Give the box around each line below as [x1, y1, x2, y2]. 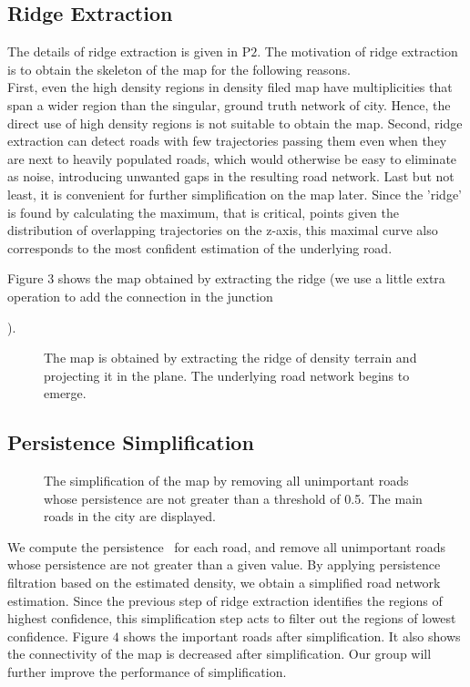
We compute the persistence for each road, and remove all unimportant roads [7, 537, 446, 556]
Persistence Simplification [7, 428, 254, 456]
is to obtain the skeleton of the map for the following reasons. [7, 59, 351, 78]
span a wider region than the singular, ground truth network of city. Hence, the [7, 95, 451, 114]
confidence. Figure [7, 626, 109, 645]
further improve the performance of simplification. [7, 662, 287, 682]
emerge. [44, 384, 87, 403]
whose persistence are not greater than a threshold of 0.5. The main [44, 488, 423, 508]
